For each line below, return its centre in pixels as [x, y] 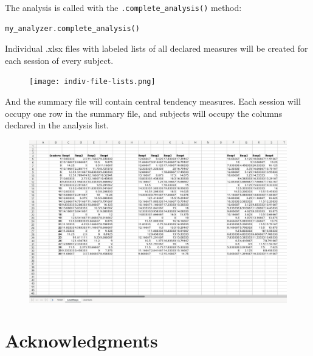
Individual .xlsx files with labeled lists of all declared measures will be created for [156, 48]
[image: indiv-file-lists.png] [92, 82]
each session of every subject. [59, 60]
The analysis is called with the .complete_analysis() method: [123, 7]
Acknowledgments [81, 340]
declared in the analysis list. [57, 125]
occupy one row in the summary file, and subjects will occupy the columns [144, 113]
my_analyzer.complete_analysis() [72, 28]
